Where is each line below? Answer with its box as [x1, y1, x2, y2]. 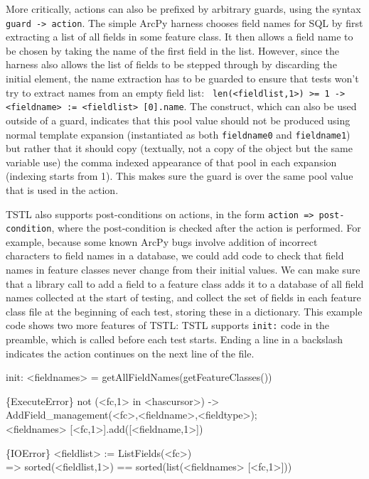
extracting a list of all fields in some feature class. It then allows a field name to [6, 29, 353, 44]
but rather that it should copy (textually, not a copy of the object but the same [6, 141, 353, 156]
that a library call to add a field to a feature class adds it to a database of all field [6, 276, 364, 291]
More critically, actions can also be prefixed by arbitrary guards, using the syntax [6, 1, 361, 16]
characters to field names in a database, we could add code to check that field [6, 248, 344, 263]
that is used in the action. [6, 182, 119, 197]
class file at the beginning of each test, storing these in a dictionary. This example [6, 303, 363, 318]
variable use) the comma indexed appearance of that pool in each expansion [6, 154, 337, 169]
